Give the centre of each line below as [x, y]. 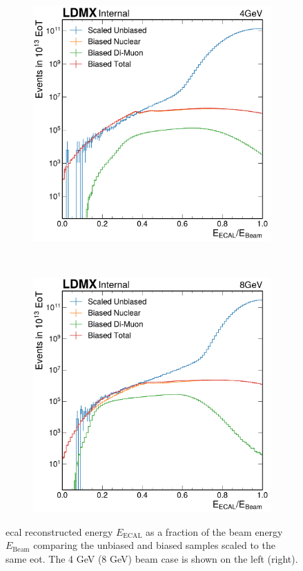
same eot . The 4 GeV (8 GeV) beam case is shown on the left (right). [152, 558]
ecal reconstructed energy [59, 531]
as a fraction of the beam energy [214, 531]
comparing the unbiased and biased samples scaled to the [154, 545]
